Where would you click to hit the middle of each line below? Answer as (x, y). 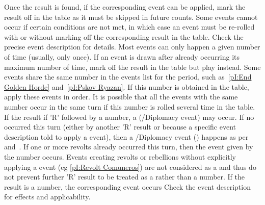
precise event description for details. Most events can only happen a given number (132, 47)
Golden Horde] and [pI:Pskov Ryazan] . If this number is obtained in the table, (127, 86)
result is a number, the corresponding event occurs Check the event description (127, 186)
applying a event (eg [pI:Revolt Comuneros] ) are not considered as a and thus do (130, 166)
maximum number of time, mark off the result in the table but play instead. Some (132, 67)
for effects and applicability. (47, 197)
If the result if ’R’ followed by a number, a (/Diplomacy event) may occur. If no (129, 117)
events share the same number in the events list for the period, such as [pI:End (128, 77)
